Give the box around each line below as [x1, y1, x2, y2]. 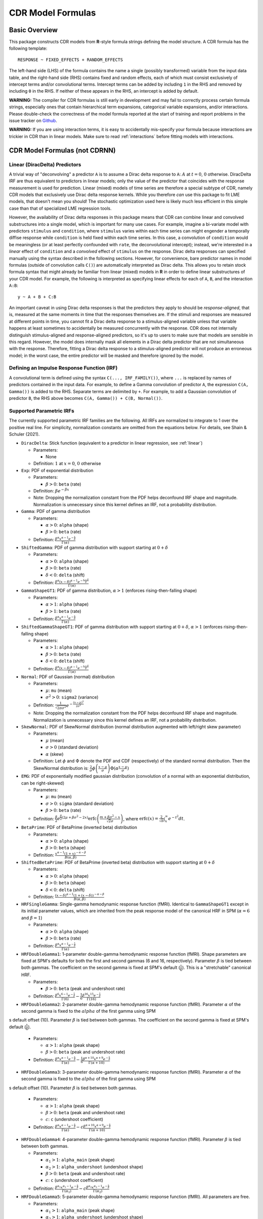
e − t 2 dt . [168, 814, 185, 822]
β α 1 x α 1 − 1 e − [55, 1184, 76, 1190]
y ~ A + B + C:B [18, 294, 56, 299]
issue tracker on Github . [9, 118, 57, 123]
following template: [9, 45, 48, 51]
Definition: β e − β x [33, 488, 69, 494]
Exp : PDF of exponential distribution [21, 467, 94, 473]
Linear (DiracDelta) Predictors [9, 161, 81, 168]
